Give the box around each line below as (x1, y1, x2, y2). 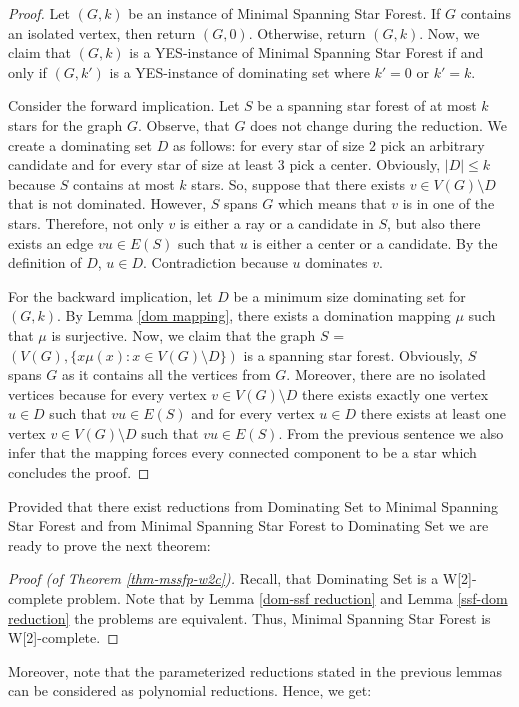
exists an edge (8, 232, 94, 253)
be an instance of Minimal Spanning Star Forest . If (128, 3, 441, 23)
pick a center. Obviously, (289, 154, 441, 175)
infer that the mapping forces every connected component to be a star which (8, 442, 477, 463)
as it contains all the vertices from (61, 364, 271, 385)
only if (8, 61, 47, 82)
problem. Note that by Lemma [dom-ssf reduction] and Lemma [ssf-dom (67, 588, 508, 609)
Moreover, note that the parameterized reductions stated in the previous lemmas (8, 660, 503, 681)
